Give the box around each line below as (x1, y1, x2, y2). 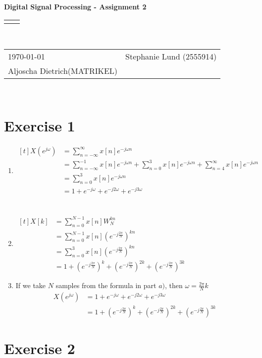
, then (165, 280, 183, 291)
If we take (15, 280, 46, 291)
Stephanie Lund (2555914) (125, 51, 217, 62)
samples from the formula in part (55, 280, 157, 291)
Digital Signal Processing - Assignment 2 (4, 1, 147, 11)
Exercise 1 (4, 115, 75, 135)
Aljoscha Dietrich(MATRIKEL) (8, 65, 118, 77)
